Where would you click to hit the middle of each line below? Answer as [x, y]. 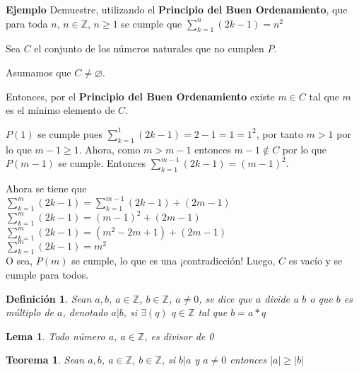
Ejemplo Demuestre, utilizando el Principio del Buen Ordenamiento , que [177, 9]
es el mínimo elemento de [60, 110]
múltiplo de [30, 312]
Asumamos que [39, 72]
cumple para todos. [47, 275]
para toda [27, 23]
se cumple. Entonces [102, 163]
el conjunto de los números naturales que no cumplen [149, 48]
